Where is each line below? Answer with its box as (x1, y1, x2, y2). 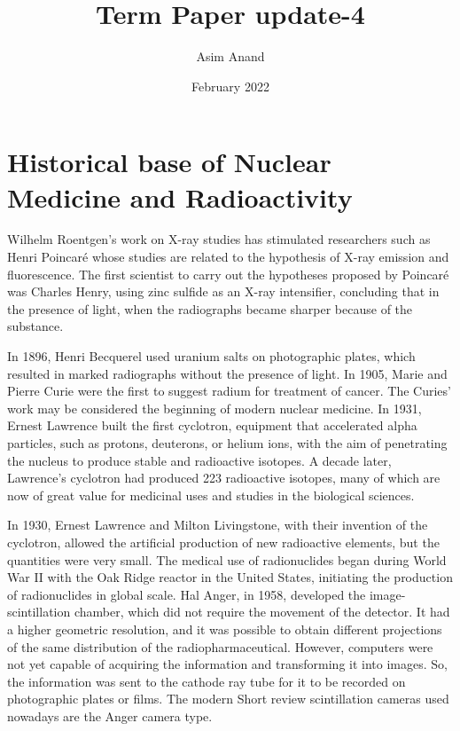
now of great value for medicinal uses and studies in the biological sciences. (7, 485, 415, 504)
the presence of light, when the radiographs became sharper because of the (7, 299, 413, 318)
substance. (7, 317, 64, 335)
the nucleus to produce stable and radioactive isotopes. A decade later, (7, 451, 392, 469)
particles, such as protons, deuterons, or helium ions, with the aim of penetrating (7, 433, 448, 452)
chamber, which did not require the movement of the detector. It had (74, 602, 450, 621)
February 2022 (191, 76, 269, 95)
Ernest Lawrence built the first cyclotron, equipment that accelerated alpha (7, 416, 417, 435)
